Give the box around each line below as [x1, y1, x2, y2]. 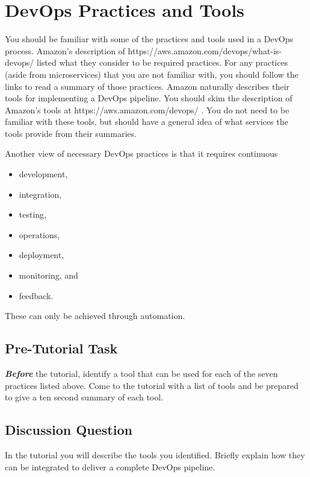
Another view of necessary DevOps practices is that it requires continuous [5, 147, 278, 160]
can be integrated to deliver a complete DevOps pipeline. [5, 460, 215, 473]
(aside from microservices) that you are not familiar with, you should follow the [5, 68, 299, 80]
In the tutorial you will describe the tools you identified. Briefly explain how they [5, 449, 305, 461]
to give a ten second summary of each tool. [5, 391, 164, 403]
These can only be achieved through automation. [5, 309, 185, 322]
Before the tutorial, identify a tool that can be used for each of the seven [5, 367, 278, 380]
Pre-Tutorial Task [5, 339, 118, 358]
